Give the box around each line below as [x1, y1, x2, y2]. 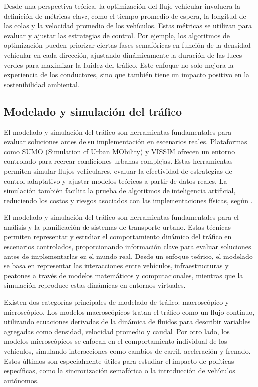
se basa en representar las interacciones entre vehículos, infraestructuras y [4, 260, 229, 271]
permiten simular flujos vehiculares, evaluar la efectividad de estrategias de [4, 165, 232, 176]
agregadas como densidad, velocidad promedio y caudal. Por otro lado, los [4, 326, 230, 336]
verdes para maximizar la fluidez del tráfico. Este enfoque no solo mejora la [4, 59, 234, 70]
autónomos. [4, 375, 39, 385]
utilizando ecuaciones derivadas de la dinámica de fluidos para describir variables [4, 316, 251, 327]
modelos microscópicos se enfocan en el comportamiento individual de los [4, 336, 227, 346]
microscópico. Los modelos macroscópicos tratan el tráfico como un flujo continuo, [4, 306, 255, 317]
